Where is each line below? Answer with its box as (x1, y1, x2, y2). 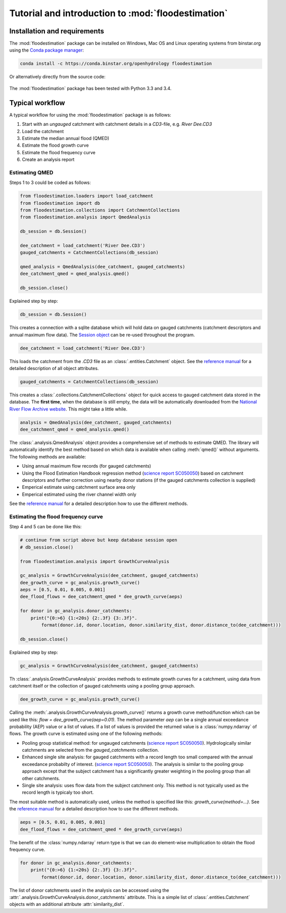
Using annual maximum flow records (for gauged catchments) (22, 463, 152, 469)
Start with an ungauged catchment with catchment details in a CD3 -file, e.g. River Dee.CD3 (22, 121, 212, 127)
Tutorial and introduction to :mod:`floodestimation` (9, 8, 228, 19)
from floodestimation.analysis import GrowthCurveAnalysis (20, 559, 169, 564)
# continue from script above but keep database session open (20, 537, 177, 543)
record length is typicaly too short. (22, 789, 94, 796)
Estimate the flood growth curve (22, 142, 89, 149)
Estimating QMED (9, 169, 54, 176)
